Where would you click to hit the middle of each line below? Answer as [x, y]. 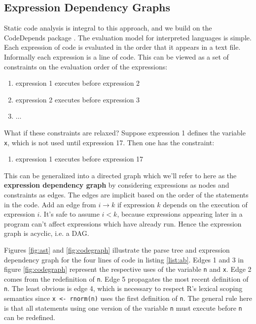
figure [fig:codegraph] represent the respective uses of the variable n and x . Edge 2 [128, 269]
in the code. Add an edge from [50, 204]
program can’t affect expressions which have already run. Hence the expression [123, 223]
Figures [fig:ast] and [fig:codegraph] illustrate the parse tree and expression [117, 249]
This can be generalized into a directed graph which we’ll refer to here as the [120, 175]
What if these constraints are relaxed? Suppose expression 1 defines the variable [125, 132]
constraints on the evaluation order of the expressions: [86, 66]
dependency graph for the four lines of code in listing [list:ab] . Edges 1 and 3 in [124, 259]
